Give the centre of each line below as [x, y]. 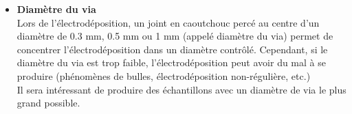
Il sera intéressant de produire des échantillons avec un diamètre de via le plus [181, 89]
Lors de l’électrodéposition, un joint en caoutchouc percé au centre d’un [168, 22]
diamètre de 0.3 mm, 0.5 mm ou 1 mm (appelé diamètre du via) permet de [175, 36]
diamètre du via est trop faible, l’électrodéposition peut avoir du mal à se [171, 62]
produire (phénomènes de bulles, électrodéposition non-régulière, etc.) [164, 75]
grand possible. [48, 103]
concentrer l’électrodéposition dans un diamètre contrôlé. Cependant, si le [172, 49]
